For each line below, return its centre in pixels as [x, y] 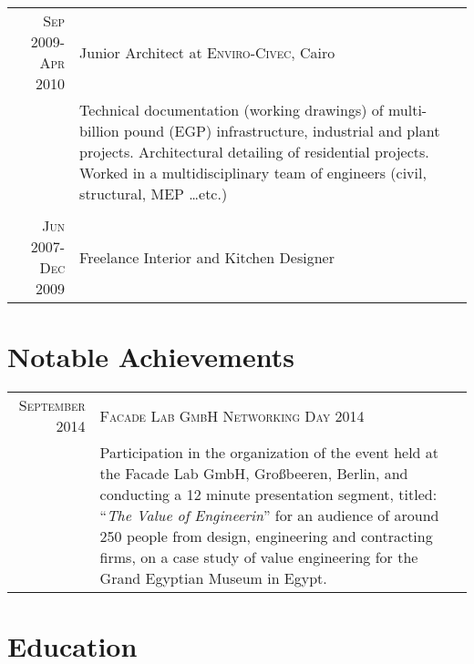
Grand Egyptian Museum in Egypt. [213, 578]
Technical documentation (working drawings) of [232, 110]
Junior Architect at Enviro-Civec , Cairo [207, 52]
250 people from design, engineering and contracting [266, 536]
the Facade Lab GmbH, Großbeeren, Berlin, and [254, 474]
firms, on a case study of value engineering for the [259, 557]
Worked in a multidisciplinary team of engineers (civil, [253, 173]
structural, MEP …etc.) [154, 194]
